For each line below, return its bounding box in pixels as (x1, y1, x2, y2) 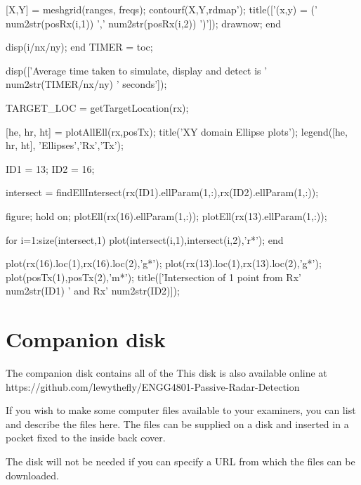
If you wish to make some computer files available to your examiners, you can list (6, 403, 356, 418)
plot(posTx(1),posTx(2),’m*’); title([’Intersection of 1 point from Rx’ (6, 269, 301, 284)
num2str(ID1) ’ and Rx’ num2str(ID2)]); (6, 283, 180, 298)
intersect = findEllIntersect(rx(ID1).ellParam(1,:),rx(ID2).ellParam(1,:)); (6, 185, 319, 200)
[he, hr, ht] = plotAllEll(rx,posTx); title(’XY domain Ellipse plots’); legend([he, (6, 124, 348, 138)
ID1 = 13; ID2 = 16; (6, 161, 95, 176)
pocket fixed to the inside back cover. (6, 430, 166, 445)
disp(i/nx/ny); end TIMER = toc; (6, 39, 153, 54)
